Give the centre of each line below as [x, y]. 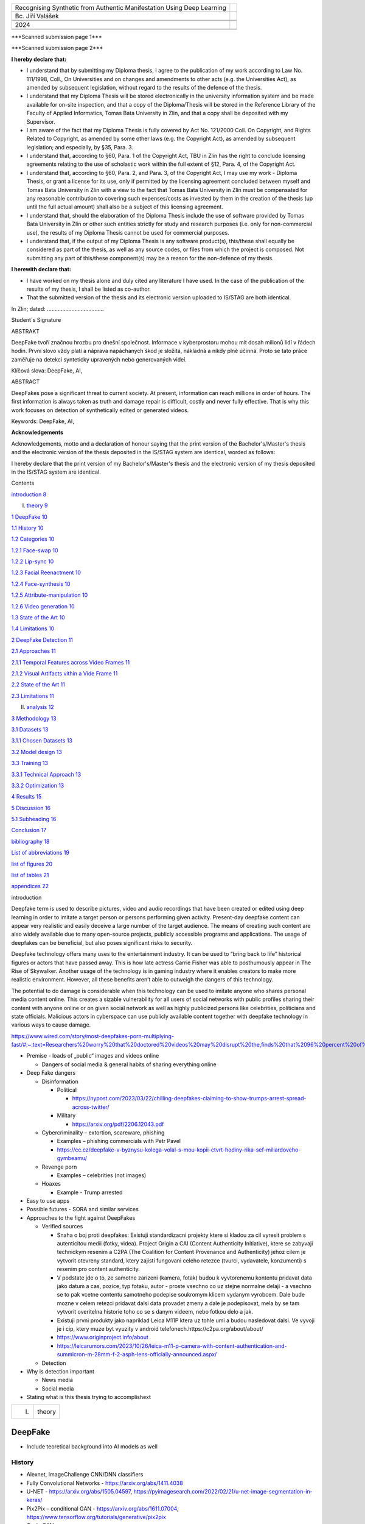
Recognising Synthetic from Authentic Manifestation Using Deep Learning [120, 8]
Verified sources [62, 1227]
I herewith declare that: [41, 269]
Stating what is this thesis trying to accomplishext [89, 1397]
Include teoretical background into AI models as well [92, 1446]
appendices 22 [30, 886]
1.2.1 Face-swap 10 [35, 550]
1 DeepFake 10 [30, 517]
